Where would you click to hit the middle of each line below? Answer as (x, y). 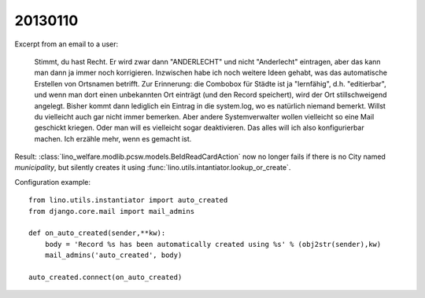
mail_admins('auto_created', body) (113, 255)
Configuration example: (52, 182)
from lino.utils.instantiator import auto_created (128, 200)
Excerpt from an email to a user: (67, 44)
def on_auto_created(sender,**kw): (97, 233)
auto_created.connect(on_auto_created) (105, 277)
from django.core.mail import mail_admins (112, 211)
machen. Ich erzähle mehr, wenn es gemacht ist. (113, 138)
